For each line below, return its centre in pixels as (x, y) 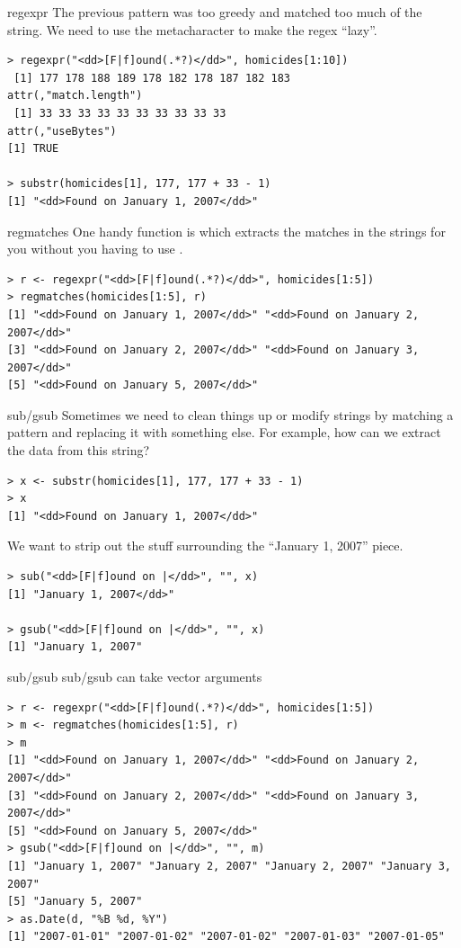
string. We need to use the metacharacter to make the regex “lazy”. (192, 29)
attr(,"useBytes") (62, 131)
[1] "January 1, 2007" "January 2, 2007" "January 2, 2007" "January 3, (229, 866)
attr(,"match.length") (75, 96)
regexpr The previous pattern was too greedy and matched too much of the (215, 12)
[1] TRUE (33, 149)
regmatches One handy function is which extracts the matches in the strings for (226, 231)
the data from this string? (79, 450)
